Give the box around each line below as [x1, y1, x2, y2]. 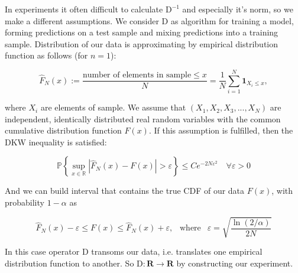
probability [5, 196, 44, 209]
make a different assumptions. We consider [5, 14, 159, 27]
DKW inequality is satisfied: [5, 135, 107, 148]
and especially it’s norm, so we [182, 3, 293, 15]
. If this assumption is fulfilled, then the [148, 124, 293, 136]
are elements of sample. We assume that [40, 101, 186, 113]
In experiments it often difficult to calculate [5, 3, 163, 15]
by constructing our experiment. [176, 256, 293, 269]
